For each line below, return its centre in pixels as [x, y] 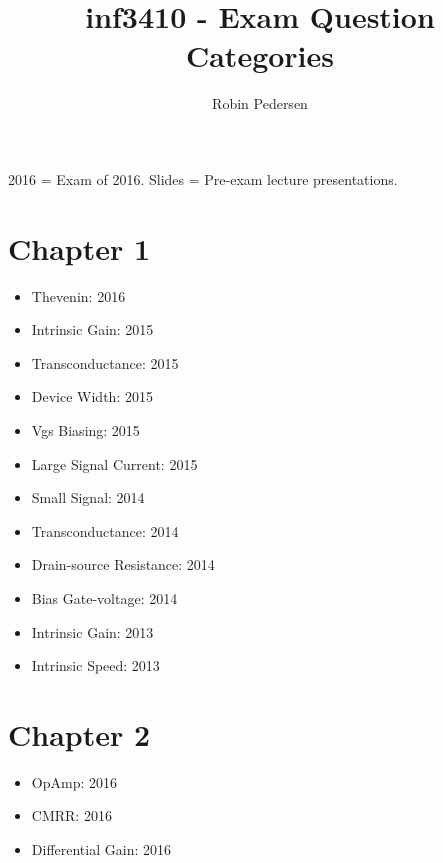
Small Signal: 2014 [88, 497]
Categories [260, 55]
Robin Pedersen [260, 103]
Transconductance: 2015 [105, 362]
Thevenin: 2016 [78, 295]
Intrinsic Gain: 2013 [92, 631]
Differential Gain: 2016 [101, 849]
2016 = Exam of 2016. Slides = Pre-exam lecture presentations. [203, 178]
